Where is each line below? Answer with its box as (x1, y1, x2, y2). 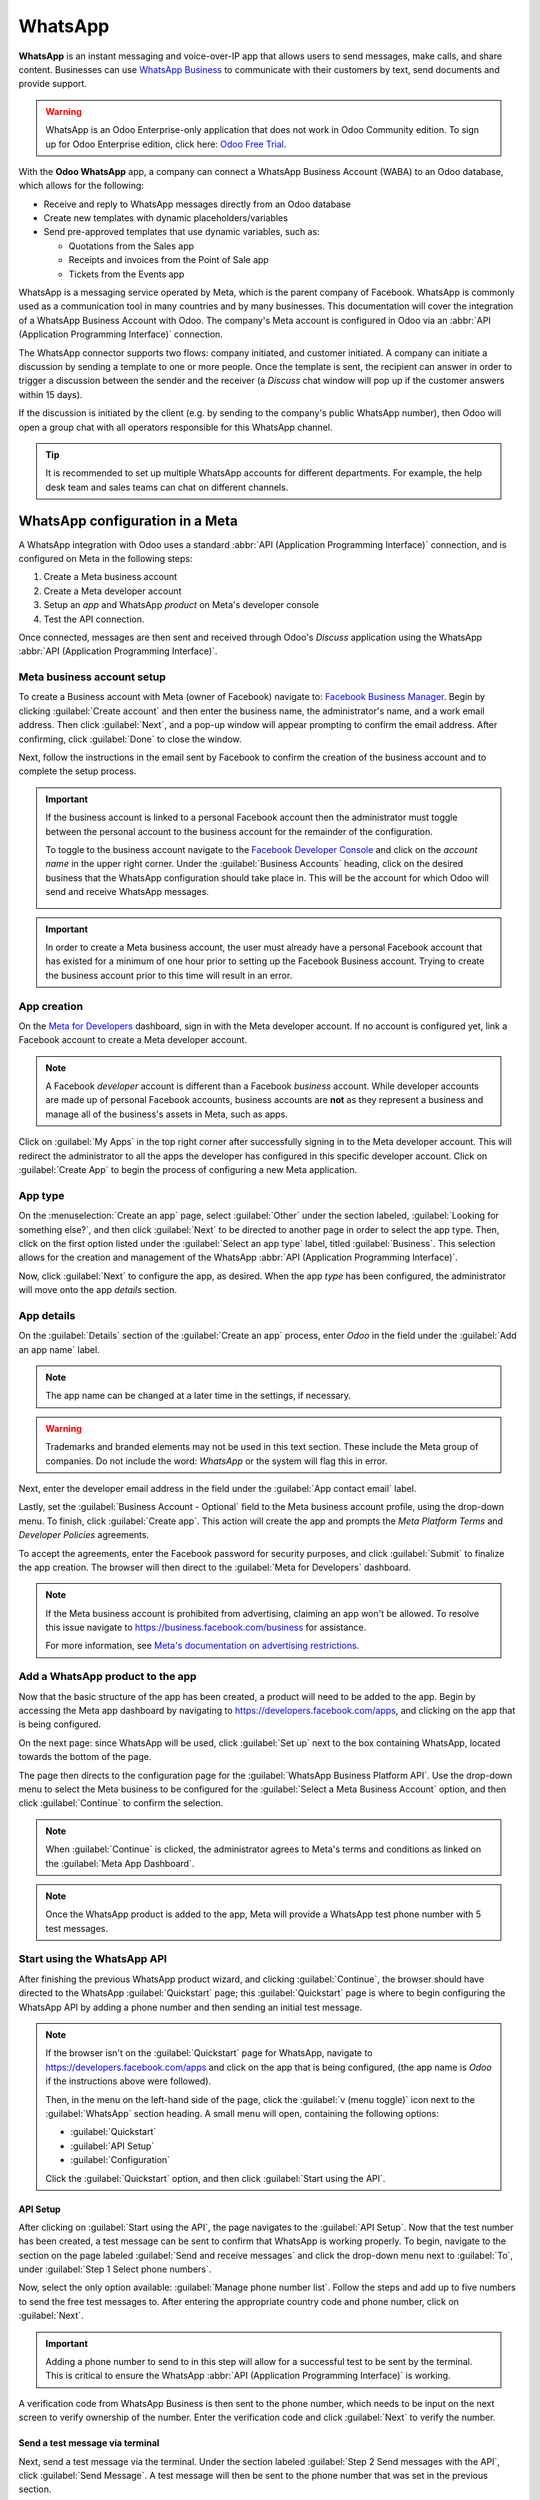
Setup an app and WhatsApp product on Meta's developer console (43, 599, 320, 611)
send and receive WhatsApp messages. (45, 886, 210, 898)
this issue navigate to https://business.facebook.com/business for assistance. (45, 1621, 367, 1634)
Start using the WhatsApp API (18, 1952, 167, 1966)
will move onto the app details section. (18, 1284, 178, 1296)
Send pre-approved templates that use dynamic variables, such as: (43, 226, 320, 238)
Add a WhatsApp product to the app (18, 1670, 197, 1684)
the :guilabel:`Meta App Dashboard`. (45, 1857, 195, 1869)
